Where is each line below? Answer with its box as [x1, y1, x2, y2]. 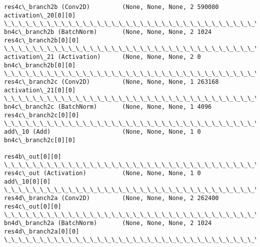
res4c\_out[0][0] [4, 203, 61, 210]
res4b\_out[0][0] [4, 153, 61, 160]
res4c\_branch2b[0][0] [4, 36, 79, 44]
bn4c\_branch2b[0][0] [4, 61, 76, 69]
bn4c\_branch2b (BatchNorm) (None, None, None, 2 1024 [4, 28, 212, 35]
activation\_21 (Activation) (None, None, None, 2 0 [4, 53, 201, 60]
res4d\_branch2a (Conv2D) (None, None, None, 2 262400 [4, 195, 219, 202]
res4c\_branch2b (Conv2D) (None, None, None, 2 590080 [4, 3, 219, 10]
